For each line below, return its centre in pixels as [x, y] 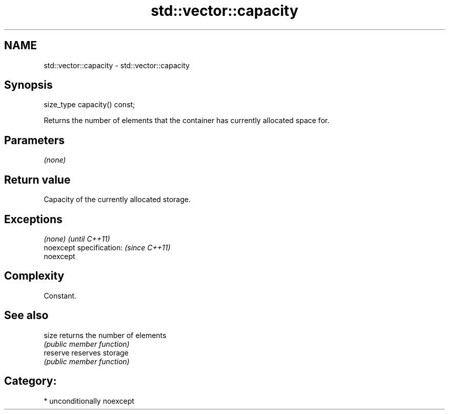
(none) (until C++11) [77, 239]
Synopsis [28, 85]
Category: [30, 381]
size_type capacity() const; [89, 105]
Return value [37, 180]
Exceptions [33, 219]
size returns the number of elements [105, 335]
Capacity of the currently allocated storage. [117, 200]
